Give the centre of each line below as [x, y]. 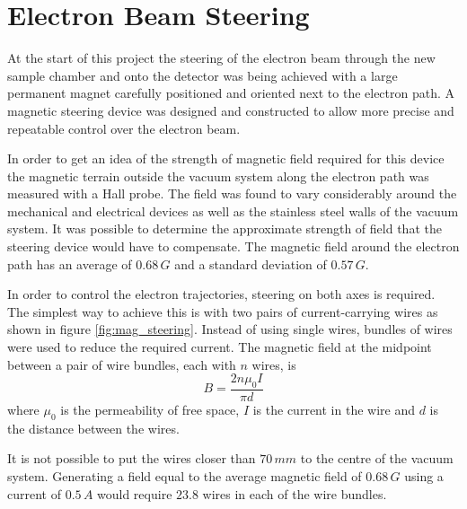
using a [424, 476]
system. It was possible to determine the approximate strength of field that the [225, 228]
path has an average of [70, 263]
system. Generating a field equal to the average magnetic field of [185, 476]
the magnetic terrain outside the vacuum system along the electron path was [218, 176]
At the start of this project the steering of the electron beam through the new [221, 58]
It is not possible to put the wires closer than [132, 458]
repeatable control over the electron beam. [124, 128]
